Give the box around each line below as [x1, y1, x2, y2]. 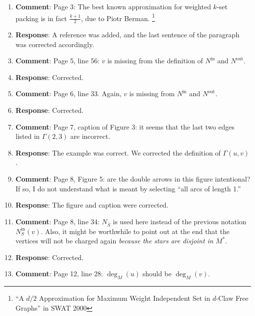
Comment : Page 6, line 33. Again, [15, 88, 122, 99]
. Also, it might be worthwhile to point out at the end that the [41, 226, 229, 236]
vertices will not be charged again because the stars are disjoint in [15, 236, 213, 246]
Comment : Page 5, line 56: [15, 55, 100, 66]
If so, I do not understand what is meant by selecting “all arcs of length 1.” [15, 183, 241, 193]
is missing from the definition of [107, 55, 203, 66]
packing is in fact [15, 13, 67, 23]
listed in [15, 131, 40, 141]
